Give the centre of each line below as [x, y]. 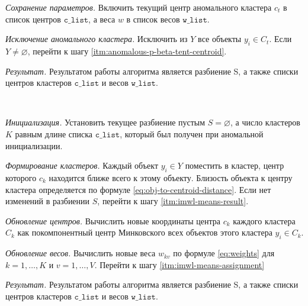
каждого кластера [264, 220]
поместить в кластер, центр [235, 165]
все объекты [220, 39]
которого [21, 177]
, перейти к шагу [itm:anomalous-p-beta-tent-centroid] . [127, 51]
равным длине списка [54, 133]
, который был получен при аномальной [192, 133]
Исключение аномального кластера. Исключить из [97, 39]
